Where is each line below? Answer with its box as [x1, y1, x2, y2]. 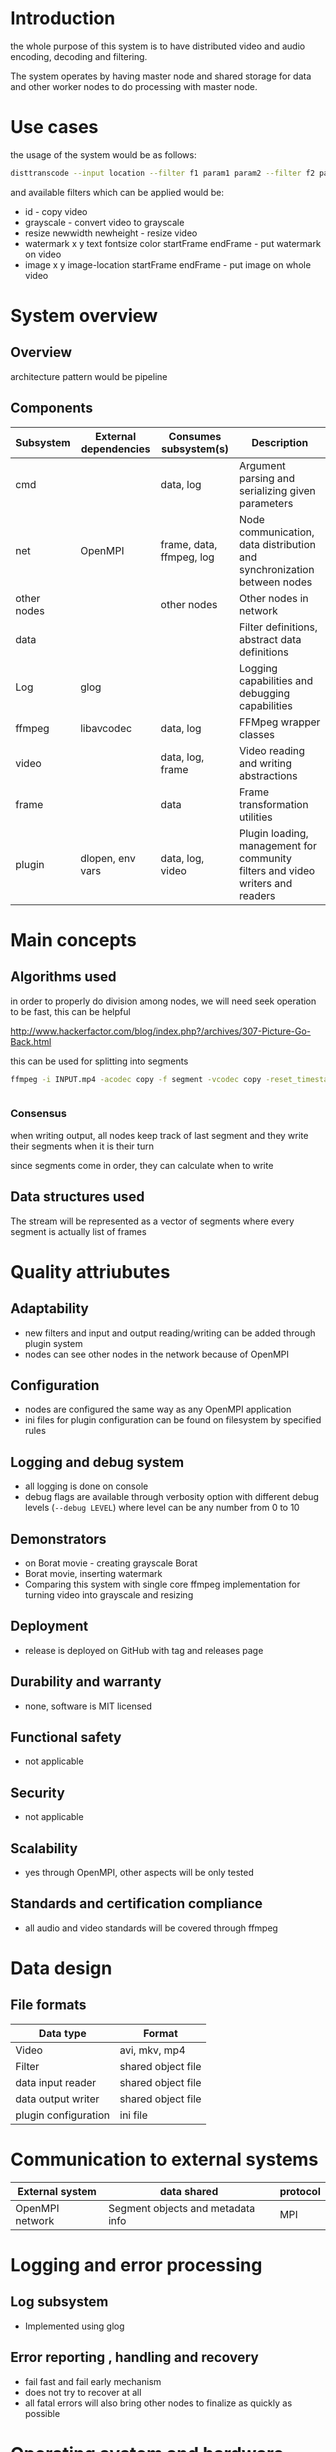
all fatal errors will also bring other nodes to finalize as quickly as [24, 2397, 293, 2409]
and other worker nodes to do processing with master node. [10, 80, 258, 92]
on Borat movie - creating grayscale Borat [24, 1557, 198, 1569]
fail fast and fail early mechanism [24, 2375, 162, 2387]
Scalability [10, 1840, 78, 1857]
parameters [238, 496, 294, 510]
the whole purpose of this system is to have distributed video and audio [10, 40, 306, 52]
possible [24, 2407, 61, 2419]
